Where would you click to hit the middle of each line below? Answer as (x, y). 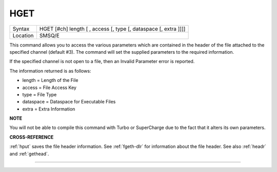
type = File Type (39, 94)
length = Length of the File (50, 80)
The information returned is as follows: (50, 71)
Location (23, 35)
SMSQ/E (50, 35)
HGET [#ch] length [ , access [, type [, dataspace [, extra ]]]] (112, 29)
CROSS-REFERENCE (32, 137)
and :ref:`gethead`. (29, 154)
